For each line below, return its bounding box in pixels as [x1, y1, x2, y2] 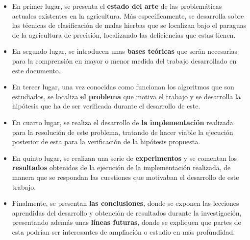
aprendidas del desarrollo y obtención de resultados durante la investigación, [12, 207, 242, 218]
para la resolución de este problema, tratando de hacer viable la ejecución [12, 127, 233, 137]
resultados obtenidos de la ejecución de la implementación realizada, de [12, 162, 231, 173]
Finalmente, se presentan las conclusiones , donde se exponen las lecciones [12, 198, 239, 208]
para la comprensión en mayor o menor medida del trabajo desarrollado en [12, 55, 237, 65]
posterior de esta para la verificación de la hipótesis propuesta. [12, 136, 200, 147]
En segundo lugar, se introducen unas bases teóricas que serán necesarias [12, 46, 238, 56]
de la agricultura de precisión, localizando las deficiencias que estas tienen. [12, 29, 236, 40]
